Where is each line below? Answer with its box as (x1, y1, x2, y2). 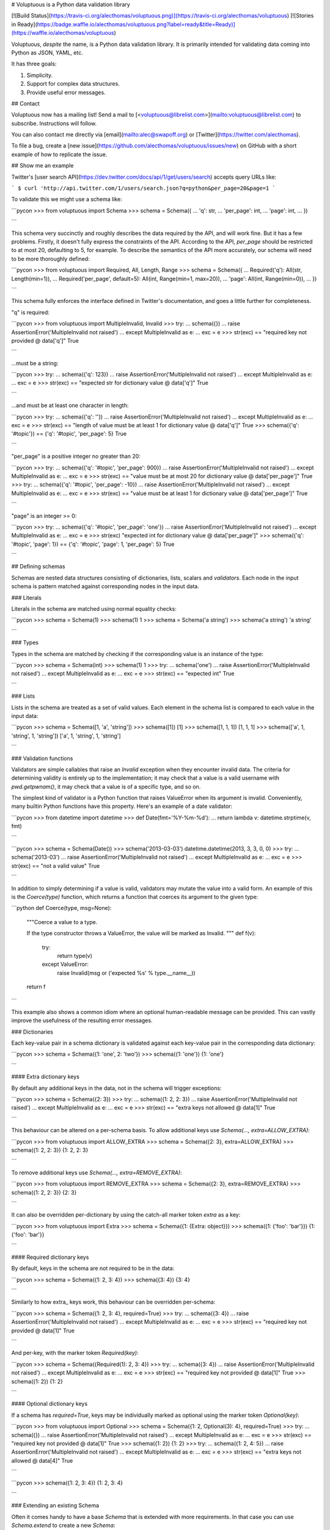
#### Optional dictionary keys (11, 1400, 88, 1408)
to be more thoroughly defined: (11, 255, 90, 263)
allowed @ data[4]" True (11, 1457, 73, 1464)
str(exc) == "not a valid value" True (11, 862, 100, 869)
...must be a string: (11, 359, 59, 367)
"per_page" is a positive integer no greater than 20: (11, 453, 141, 460)
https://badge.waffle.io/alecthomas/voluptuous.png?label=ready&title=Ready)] (37, 20, 235, 28)
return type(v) (57, 952, 93, 959)
